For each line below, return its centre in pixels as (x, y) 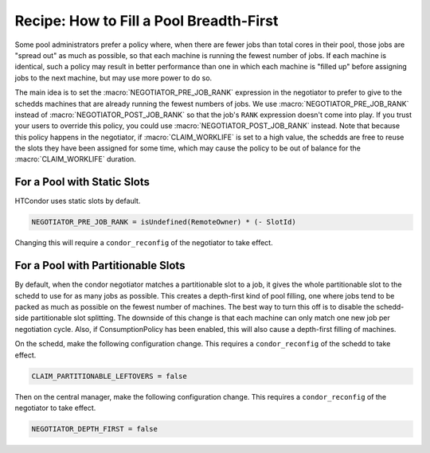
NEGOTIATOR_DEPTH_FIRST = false (95, 429)
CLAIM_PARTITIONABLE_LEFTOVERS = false (109, 376)
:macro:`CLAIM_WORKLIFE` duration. (76, 159)
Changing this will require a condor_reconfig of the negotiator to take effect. (144, 243)
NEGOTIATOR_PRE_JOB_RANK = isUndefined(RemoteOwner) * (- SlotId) (164, 222)
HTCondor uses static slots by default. (78, 201)
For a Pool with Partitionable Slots (100, 266)
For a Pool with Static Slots (82, 182)
